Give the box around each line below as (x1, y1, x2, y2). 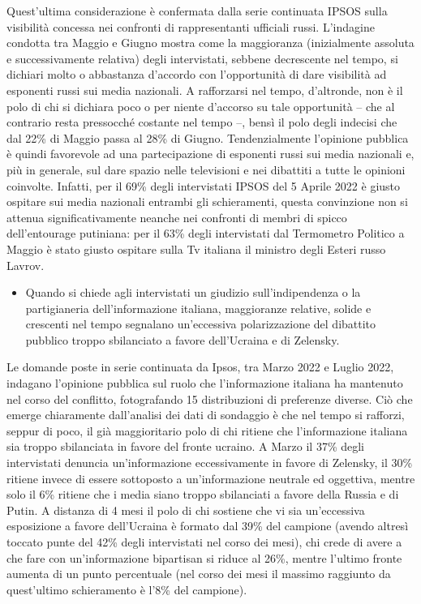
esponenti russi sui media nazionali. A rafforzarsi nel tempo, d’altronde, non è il (6, 81, 403, 98)
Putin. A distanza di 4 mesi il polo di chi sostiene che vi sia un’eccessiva (6, 501, 365, 518)
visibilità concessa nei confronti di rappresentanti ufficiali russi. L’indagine (6, 18, 375, 35)
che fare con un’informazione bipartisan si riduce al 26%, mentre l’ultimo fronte (6, 549, 402, 566)
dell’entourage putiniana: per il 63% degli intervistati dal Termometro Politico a (6, 225, 405, 242)
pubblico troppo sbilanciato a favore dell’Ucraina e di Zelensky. (25, 331, 340, 348)
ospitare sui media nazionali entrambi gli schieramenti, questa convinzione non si (6, 193, 408, 210)
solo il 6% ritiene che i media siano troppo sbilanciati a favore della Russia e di (6, 486, 399, 503)
